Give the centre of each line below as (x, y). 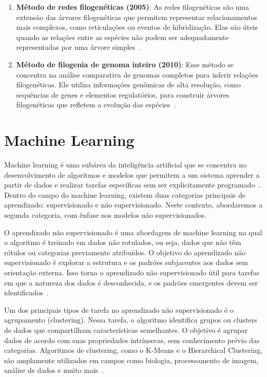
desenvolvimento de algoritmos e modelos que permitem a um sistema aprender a (132, 174)
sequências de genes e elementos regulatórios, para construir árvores (123, 94)
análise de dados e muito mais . (54, 370)
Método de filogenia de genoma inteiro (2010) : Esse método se (125, 64)
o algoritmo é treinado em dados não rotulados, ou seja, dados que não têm (123, 242)
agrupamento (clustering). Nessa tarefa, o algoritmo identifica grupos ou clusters (131, 320)
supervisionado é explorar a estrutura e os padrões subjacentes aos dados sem (126, 262)
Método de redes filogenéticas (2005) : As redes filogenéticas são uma (133, 7)
